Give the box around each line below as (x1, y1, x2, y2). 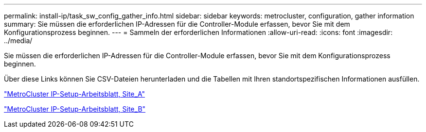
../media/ (4, 36, 33, 45)
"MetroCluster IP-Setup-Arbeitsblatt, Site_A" (4, 90, 145, 98)
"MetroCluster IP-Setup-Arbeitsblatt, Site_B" (4, 105, 146, 113)
